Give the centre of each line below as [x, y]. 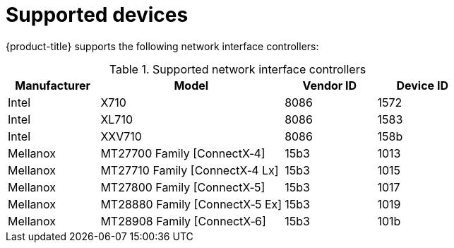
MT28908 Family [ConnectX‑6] [183, 221]
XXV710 [121, 136]
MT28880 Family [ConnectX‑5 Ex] [191, 204]
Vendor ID [330, 85]
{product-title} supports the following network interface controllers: [162, 46]
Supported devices [97, 15]
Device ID [422, 85]
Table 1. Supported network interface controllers [238, 69]
